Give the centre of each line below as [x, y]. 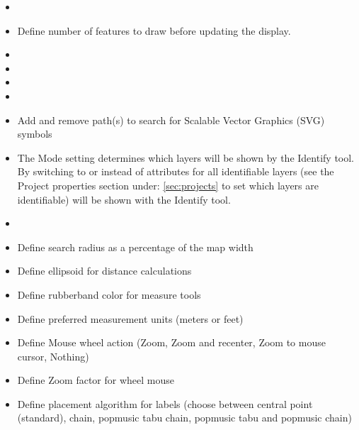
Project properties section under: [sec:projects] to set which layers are [168, 185]
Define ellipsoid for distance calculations [104, 271]
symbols [35, 134]
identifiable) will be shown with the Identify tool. [124, 199]
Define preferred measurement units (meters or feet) [130, 318]
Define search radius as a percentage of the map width [135, 247]
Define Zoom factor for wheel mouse [96, 380]
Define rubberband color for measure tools [109, 294]
